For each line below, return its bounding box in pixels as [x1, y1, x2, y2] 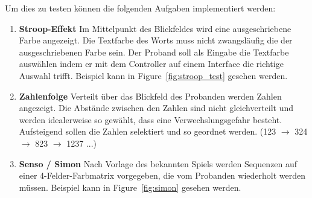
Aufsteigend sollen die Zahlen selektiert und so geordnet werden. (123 [19, 125, 276, 138]
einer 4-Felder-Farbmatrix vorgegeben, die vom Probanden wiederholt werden [19, 169, 306, 182]
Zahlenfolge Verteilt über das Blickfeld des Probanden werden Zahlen [19, 89, 282, 102]
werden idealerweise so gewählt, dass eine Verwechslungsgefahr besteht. [19, 113, 282, 126]
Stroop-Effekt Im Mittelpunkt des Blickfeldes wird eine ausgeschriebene [19, 22, 291, 34]
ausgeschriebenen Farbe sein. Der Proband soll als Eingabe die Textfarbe [19, 45, 289, 58]
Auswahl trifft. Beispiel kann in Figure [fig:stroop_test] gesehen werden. [19, 69, 288, 81]
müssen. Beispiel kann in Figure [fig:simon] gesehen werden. [19, 180, 241, 193]
